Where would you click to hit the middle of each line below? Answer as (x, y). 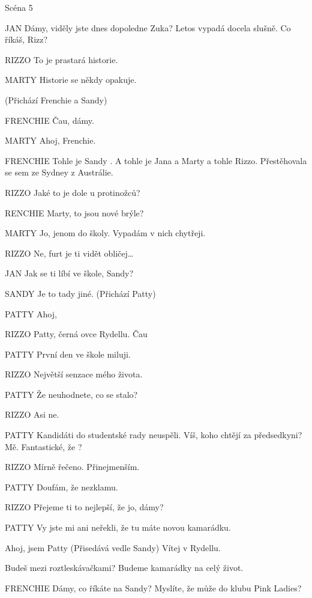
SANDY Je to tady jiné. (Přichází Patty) (80, 293)
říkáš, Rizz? (26, 39)
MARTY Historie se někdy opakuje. (71, 80)
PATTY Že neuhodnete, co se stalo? (71, 394)
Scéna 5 (19, 7)
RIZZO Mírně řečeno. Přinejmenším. (72, 467)
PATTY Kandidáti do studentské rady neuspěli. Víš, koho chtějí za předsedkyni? (154, 435)
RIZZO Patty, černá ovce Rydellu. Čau (76, 334)
